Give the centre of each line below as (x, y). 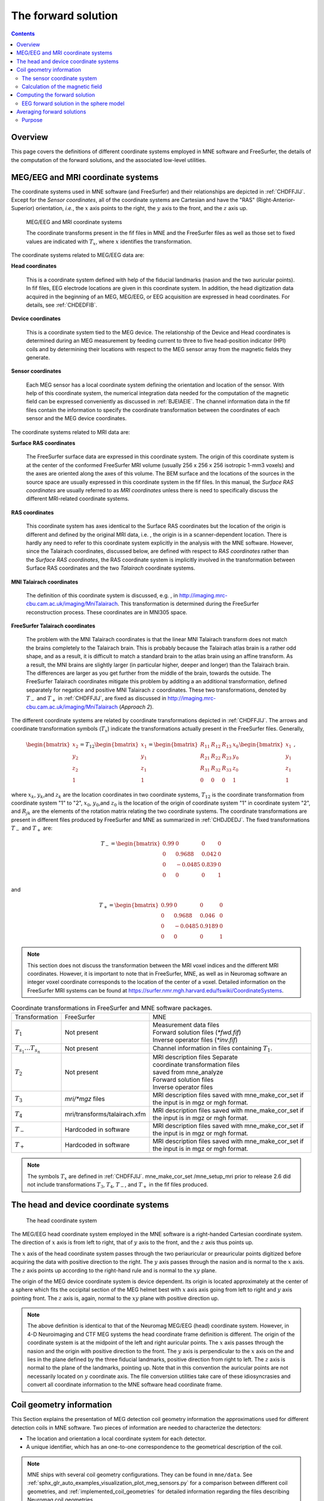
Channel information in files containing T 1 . (212, 1049)
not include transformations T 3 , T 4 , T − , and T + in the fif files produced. (118, 1185)
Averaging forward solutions (51, 112)
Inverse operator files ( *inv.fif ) (195, 1040)
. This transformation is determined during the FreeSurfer (188, 604)
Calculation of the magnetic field (62, 86)
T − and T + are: (32, 829)
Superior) (23, 208)
